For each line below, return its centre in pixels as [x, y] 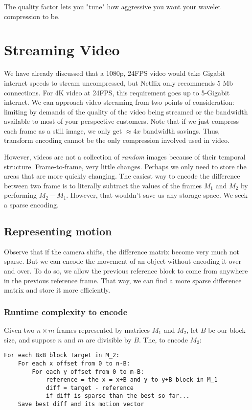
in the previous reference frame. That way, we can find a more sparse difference [123, 280]
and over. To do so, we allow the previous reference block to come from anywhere [126, 271]
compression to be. [32, 16]
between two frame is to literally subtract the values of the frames [103, 185]
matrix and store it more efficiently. [57, 290]
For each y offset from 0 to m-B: [88, 372]
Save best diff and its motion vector [81, 404]
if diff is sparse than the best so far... [118, 396]
